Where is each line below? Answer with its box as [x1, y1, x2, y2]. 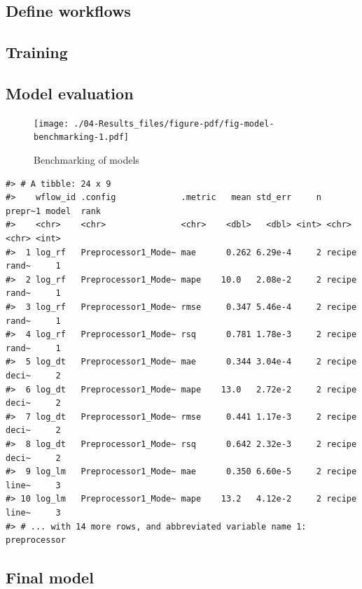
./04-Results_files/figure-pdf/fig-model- [74, 118, 274, 129]
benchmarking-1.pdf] [34, 132, 130, 143]
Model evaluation [6, 82, 134, 104]
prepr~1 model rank [6, 206, 102, 216]
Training [6, 41, 68, 63]
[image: [34, 118, 69, 129]
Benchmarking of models [34, 152, 139, 167]
